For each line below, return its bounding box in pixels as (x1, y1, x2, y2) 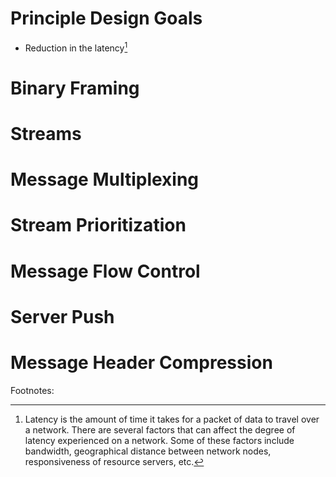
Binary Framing (10, 77, 140, 99)
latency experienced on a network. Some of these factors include (24, 434, 295, 446)
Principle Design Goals (10, 7, 203, 30)
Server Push (10, 305, 115, 328)
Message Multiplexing (10, 168, 200, 191)
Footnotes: (10, 384, 55, 396)
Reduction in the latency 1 (24, 40, 128, 54)
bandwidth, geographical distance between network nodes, (24, 445, 272, 457)
